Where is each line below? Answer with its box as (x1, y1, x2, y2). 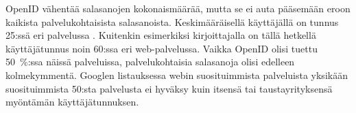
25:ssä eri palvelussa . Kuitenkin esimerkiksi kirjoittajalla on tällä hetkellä (5, 28, 316, 42)
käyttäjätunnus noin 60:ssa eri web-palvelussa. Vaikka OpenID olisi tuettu (5, 41, 318, 55)
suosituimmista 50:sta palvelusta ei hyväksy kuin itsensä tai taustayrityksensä (5, 81, 333, 95)
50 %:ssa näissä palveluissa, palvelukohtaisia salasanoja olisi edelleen (5, 54, 295, 69)
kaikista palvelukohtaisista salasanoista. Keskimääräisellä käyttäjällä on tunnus (5, 14, 339, 29)
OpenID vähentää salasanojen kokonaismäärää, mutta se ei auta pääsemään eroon (5, 1, 351, 15)
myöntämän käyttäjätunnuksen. (5, 95, 139, 109)
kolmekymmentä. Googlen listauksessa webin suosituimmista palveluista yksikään (5, 67, 348, 82)
